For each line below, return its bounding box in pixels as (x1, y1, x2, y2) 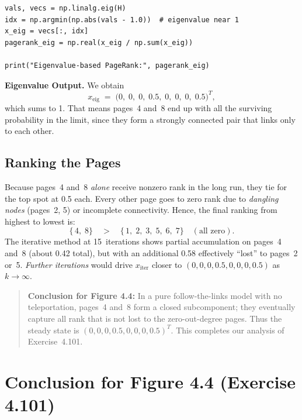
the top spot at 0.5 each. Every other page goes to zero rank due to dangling (5, 192, 279, 204)
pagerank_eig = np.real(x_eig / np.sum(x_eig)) (5, 38, 193, 47)
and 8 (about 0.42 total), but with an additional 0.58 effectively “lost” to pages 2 (5, 247, 298, 259)
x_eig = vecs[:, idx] (5, 27, 89, 36)
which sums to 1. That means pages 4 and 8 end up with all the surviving (5, 102, 272, 114)
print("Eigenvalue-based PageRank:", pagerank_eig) (5, 61, 210, 70)
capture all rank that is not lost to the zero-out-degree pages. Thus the (27, 312, 282, 325)
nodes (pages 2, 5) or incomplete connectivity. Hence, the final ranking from (5, 204, 277, 216)
